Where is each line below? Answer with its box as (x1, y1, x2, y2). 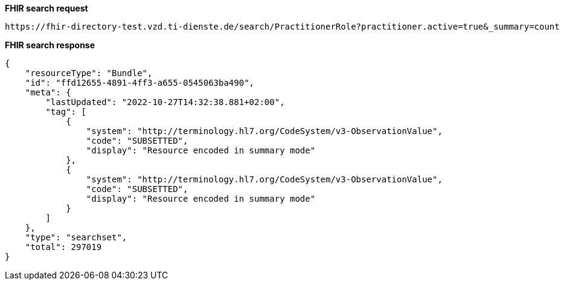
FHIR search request (5, 3, 88, 13)
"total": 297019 (25, 242, 102, 252)
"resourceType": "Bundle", (25, 68, 153, 78)
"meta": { (25, 88, 71, 97)
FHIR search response (5, 40, 95, 50)
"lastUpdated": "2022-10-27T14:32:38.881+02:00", (45, 97, 285, 107)
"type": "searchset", (25, 232, 127, 242)
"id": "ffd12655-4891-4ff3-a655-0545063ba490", (25, 78, 255, 88)
